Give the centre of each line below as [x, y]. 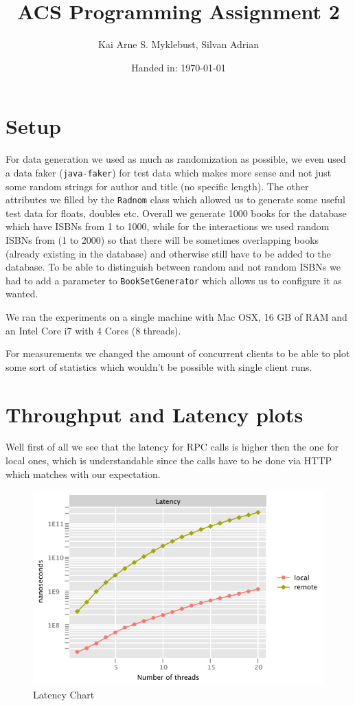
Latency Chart [64, 694]
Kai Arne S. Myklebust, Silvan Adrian [179, 44]
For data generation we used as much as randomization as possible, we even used [176, 159]
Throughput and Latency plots [154, 414]
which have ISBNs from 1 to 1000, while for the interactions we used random [168, 226]
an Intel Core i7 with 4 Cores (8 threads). [93, 330]
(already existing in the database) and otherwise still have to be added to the [169, 253]
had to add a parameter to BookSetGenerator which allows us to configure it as [174, 280]
